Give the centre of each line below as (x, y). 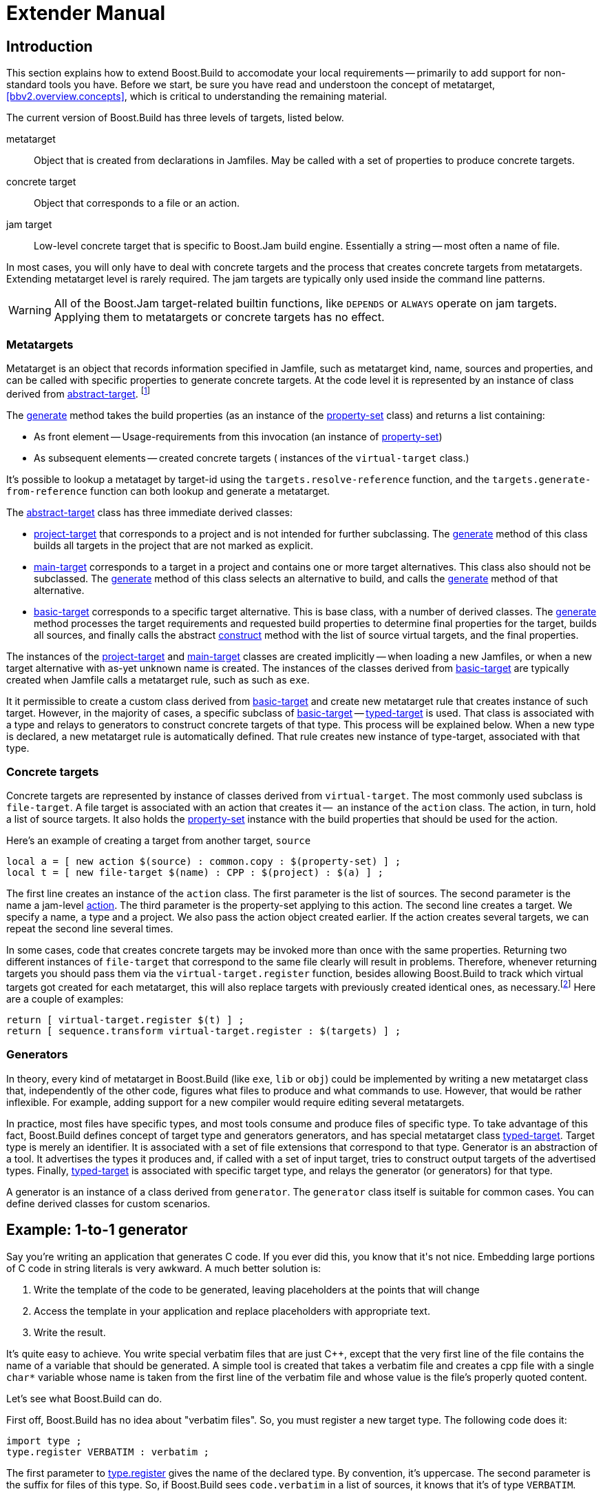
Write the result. (70, 1332)
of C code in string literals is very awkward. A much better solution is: (164, 1268)
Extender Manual (86, 13)
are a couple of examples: (65, 998)
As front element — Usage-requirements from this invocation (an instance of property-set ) (238, 436)
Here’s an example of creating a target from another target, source (159, 841)
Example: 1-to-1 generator (97, 1230)
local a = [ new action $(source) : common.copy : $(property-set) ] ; (204, 862)
